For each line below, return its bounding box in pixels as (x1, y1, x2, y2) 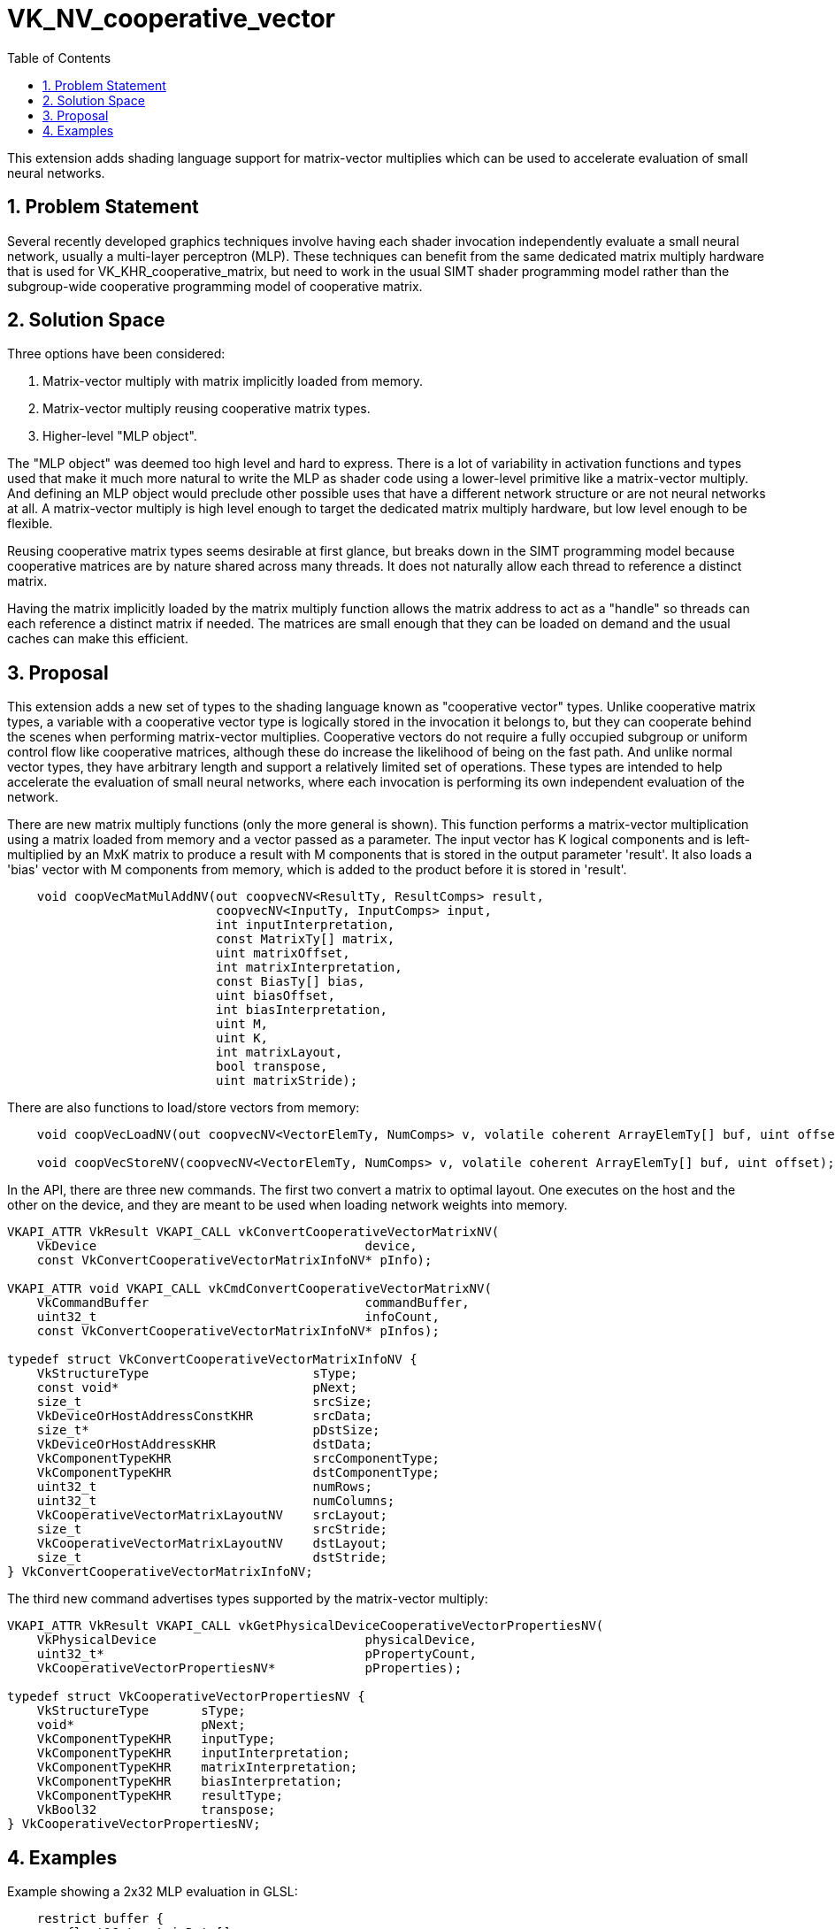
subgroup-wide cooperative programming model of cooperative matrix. (7, 278, 423, 294)
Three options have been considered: (7, 346, 226, 362)
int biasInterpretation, (216, 1003, 387, 1018)
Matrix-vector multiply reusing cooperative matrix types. (42, 401, 371, 417)
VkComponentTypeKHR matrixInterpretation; (36, 1760, 358, 1775)
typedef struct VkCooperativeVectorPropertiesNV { (7, 1689, 365, 1704)
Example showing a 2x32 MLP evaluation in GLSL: (7, 1884, 298, 1900)
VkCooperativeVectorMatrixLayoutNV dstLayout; (36, 1536, 387, 1551)
